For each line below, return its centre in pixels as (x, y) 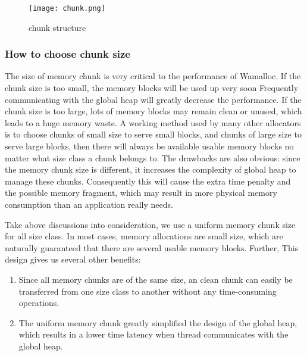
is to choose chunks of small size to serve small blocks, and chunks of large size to (153, 134)
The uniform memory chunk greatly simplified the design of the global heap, (158, 322)
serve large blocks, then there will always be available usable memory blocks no (149, 146)
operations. (39, 303)
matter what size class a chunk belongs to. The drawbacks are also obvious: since (153, 157)
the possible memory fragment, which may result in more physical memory (141, 193)
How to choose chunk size (68, 54)
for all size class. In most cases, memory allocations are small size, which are (144, 236)
